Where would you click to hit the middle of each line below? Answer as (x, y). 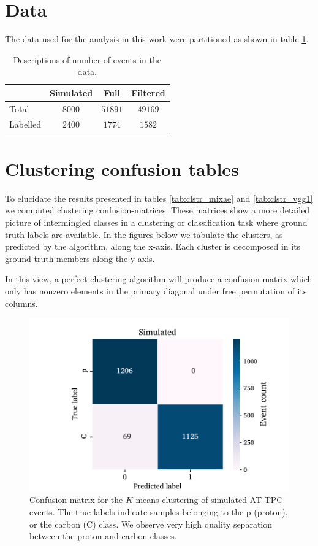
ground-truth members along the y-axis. (80, 258)
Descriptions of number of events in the (87, 59)
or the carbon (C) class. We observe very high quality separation (151, 524)
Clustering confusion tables (122, 168)
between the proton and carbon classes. (103, 536)
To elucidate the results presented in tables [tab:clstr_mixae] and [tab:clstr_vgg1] (159, 198)
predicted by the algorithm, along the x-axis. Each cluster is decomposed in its (153, 246)
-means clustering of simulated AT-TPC (208, 500)
